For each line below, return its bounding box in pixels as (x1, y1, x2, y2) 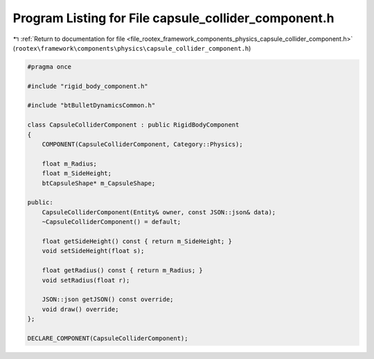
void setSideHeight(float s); (42, 247, 145, 255)
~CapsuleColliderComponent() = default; (42, 218, 181, 226)
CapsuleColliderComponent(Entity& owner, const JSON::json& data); (42, 208, 276, 216)
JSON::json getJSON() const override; (42, 295, 174, 304)
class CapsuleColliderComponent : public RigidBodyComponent (27, 121, 240, 129)
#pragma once (27, 62, 72, 71)
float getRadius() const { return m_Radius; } (42, 267, 204, 274)
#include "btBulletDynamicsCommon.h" (27, 101, 156, 110)
